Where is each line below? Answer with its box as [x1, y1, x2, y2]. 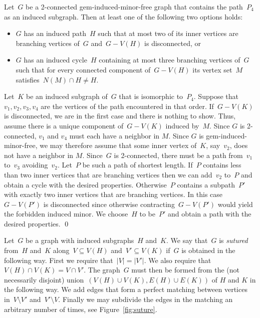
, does [229, 140, 248, 150]
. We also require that [144, 254, 211, 265]
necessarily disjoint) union [4, 274, 84, 284]
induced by [165, 120, 199, 130]
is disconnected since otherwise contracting [43, 198, 175, 209]
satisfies [16, 74, 40, 84]
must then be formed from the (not [131, 264, 239, 275]
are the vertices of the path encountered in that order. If [41, 100, 214, 111]
